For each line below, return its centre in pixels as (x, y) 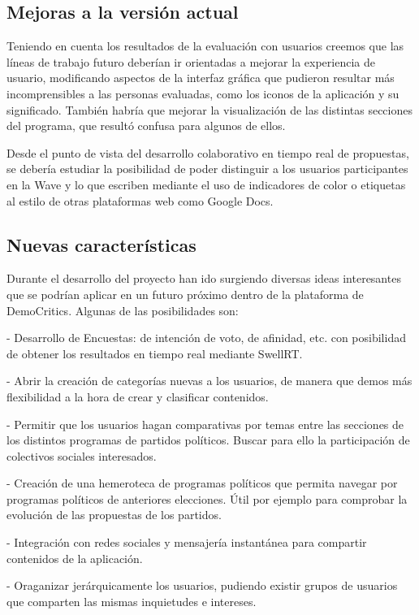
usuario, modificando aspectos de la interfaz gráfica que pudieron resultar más (201, 78)
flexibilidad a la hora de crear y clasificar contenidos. (138, 396)
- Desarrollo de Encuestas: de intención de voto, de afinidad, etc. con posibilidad (206, 338)
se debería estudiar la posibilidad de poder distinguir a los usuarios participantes (207, 169)
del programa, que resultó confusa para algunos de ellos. (146, 126)
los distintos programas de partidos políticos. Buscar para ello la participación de (208, 440)
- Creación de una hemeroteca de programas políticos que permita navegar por (202, 483)
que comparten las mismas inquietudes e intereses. (132, 601)
